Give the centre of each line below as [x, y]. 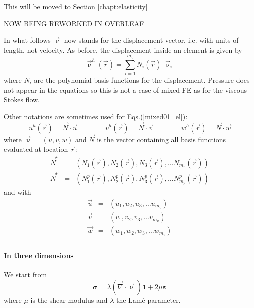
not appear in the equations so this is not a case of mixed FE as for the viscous [125, 90]
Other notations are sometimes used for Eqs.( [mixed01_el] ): [96, 116]
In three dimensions [39, 255]
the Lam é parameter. [148, 299]
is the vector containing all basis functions [162, 139]
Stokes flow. [22, 100]
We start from [26, 274]
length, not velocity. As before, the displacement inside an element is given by [123, 50]
